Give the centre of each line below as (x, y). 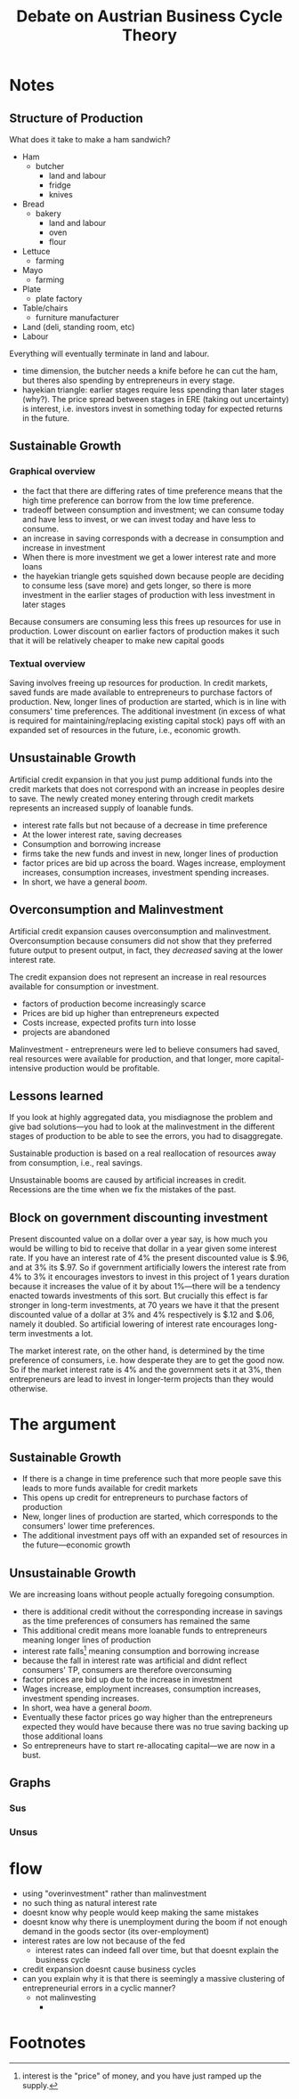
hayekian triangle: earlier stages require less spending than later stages (153, 390)
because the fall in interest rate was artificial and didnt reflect (134, 1660)
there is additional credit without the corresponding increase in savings (152, 1611)
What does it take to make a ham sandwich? (90, 139)
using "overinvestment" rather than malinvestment (114, 1893)
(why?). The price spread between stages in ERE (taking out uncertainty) (155, 399)
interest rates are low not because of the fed (103, 1941)
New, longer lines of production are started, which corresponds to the (150, 1517)
